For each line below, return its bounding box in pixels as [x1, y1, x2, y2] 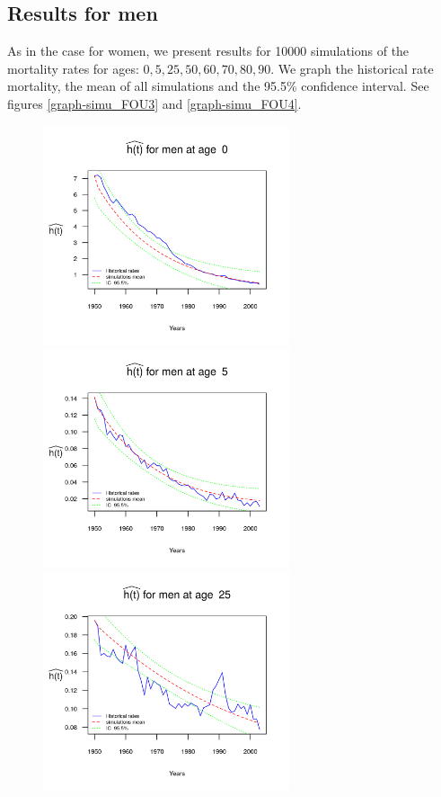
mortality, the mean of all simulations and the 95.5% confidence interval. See [7, 76, 429, 95]
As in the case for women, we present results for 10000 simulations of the [7, 41, 410, 60]
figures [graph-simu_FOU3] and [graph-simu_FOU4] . [7, 94, 302, 112]
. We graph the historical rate [270, 58, 434, 77]
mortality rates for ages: [7, 58, 139, 77]
